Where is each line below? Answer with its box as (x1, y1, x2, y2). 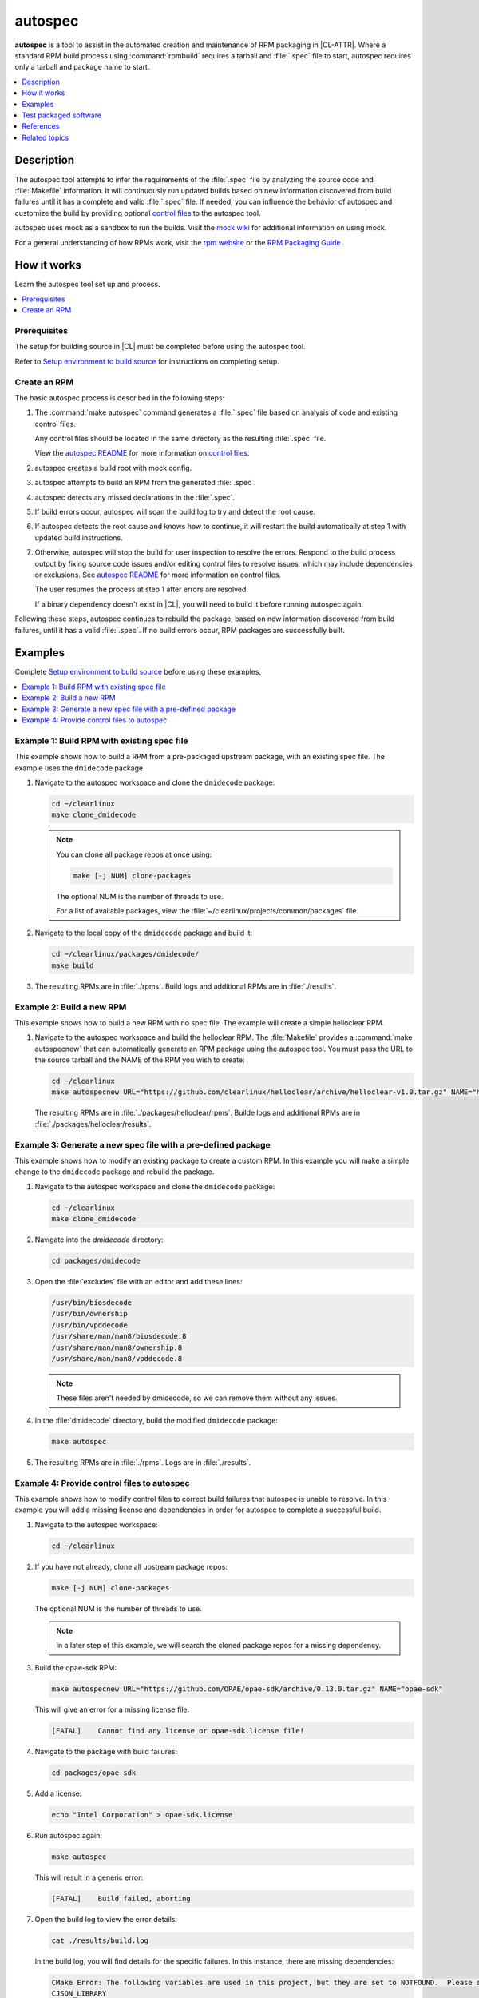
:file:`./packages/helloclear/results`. (34, 1119, 152, 1128)
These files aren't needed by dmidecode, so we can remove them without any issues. (56, 1393, 338, 1403)
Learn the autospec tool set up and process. (14, 280, 160, 289)
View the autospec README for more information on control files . (34, 448, 250, 458)
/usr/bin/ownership (51, 1309, 128, 1319)
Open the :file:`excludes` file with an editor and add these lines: (34, 1277, 243, 1287)
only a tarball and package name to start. (14, 62, 150, 72)
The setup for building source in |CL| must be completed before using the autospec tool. (14, 342, 306, 352)
